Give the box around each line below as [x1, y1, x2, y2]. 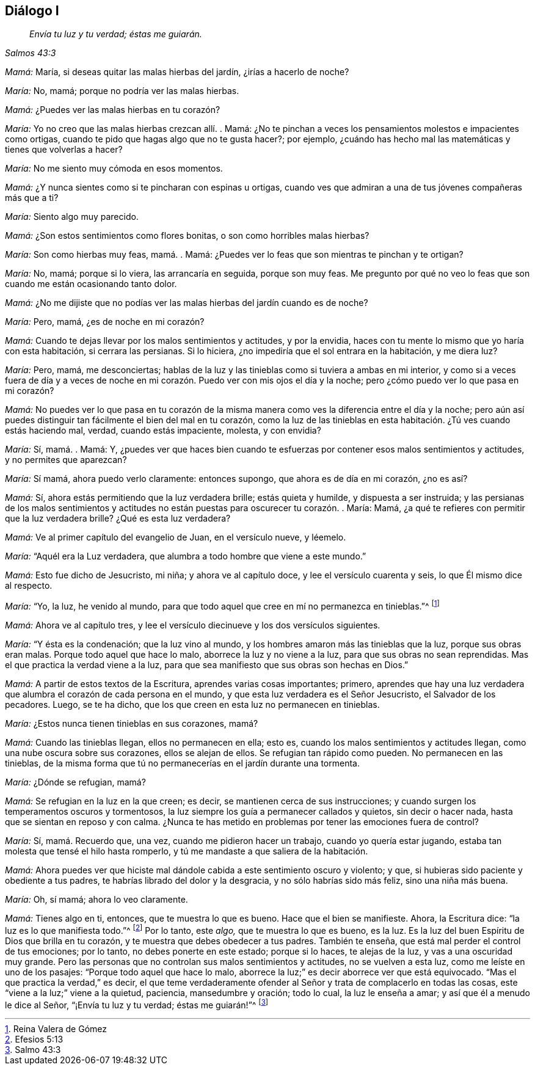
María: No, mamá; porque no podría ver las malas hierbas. [5, 86, 239, 96]
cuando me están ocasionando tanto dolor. [5, 278, 177, 289]
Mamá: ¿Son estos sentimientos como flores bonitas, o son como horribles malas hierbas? [5, 230, 369, 241]
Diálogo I [5, 3, 59, 18]
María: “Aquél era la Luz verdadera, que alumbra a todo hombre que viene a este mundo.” [5, 551, 366, 562]
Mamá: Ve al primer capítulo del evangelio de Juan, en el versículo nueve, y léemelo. [5, 532, 346, 543]
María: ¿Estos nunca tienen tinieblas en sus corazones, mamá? [5, 718, 258, 729]
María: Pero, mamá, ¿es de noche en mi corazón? [5, 316, 205, 327]
